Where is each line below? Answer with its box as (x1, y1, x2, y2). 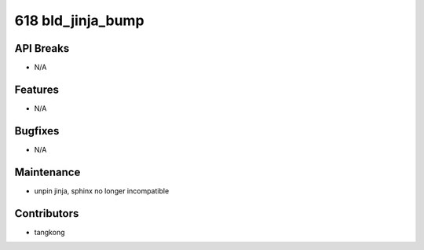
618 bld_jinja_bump (14, 12, 144, 29)
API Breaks (14, 42, 70, 55)
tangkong (34, 227, 65, 237)
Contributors (14, 207, 79, 220)
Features (14, 83, 59, 96)
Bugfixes (14, 124, 60, 138)
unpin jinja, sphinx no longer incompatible (34, 186, 170, 196)
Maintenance (14, 165, 81, 178)
